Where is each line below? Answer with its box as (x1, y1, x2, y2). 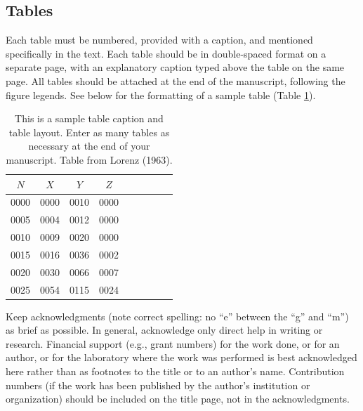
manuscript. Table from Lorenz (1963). (6, 152, 173, 167)
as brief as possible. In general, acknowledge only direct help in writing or (6, 322, 323, 337)
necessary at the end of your (28, 138, 150, 153)
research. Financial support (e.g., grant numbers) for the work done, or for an (6, 336, 340, 351)
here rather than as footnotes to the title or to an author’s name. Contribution (6, 364, 345, 379)
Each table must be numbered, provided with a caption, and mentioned (6, 32, 313, 47)
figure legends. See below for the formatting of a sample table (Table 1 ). (6, 87, 316, 102)
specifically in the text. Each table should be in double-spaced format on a (6, 46, 326, 60)
